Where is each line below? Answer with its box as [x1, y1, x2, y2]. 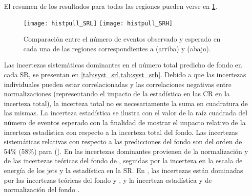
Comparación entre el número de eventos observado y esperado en [23, 34, 221, 44]
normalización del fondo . [4, 184, 80, 195]
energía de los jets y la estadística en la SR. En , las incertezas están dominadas [4, 165, 243, 175]
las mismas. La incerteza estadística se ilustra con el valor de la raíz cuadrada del [4, 108, 248, 118]
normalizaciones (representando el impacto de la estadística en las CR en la [4, 88, 230, 99]
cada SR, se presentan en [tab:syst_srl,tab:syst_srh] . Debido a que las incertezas [4, 69, 246, 80]
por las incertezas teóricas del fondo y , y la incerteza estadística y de [4, 174, 212, 185]
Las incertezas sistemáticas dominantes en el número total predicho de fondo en [4, 60, 242, 70]
